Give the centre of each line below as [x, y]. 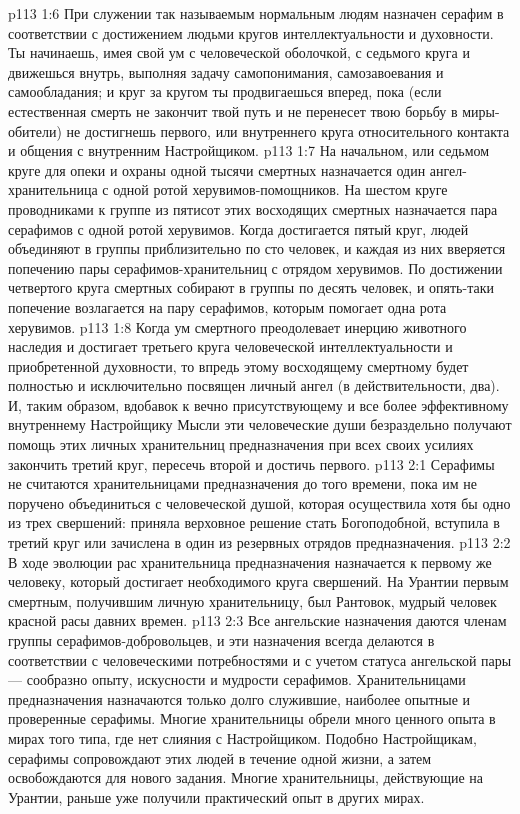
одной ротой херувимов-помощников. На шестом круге [280, 189]
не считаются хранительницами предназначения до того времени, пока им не [243, 483]
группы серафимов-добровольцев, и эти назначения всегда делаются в [221, 640]
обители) [35, 130]
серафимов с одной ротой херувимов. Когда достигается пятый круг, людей [238, 228]
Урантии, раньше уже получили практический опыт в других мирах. [216, 796]
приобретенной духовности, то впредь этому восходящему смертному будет [238, 365]
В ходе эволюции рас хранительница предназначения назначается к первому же [250, 561]
